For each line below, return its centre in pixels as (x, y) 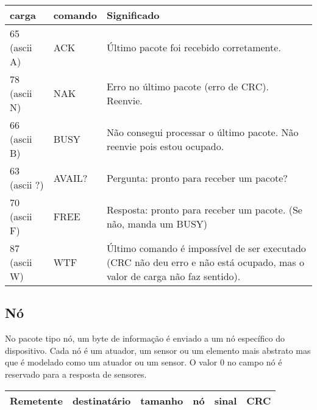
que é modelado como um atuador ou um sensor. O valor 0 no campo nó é (144, 362)
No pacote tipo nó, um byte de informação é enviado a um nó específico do (145, 338)
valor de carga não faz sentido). (173, 276)
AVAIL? (70, 178)
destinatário (102, 400)
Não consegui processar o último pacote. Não (202, 132)
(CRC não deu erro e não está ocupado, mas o (205, 262)
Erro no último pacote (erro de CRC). (187, 86)
